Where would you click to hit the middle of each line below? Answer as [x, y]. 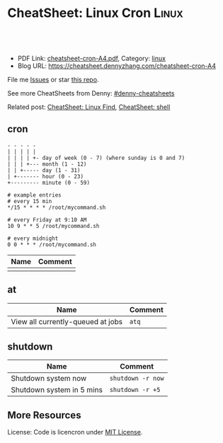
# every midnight [33, 238]
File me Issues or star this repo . [53, 79]
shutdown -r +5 [135, 390]
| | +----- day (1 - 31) [44, 170]
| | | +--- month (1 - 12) [47, 164]
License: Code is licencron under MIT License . [75, 432]
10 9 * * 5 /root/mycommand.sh [53, 226]
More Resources [44, 415]
